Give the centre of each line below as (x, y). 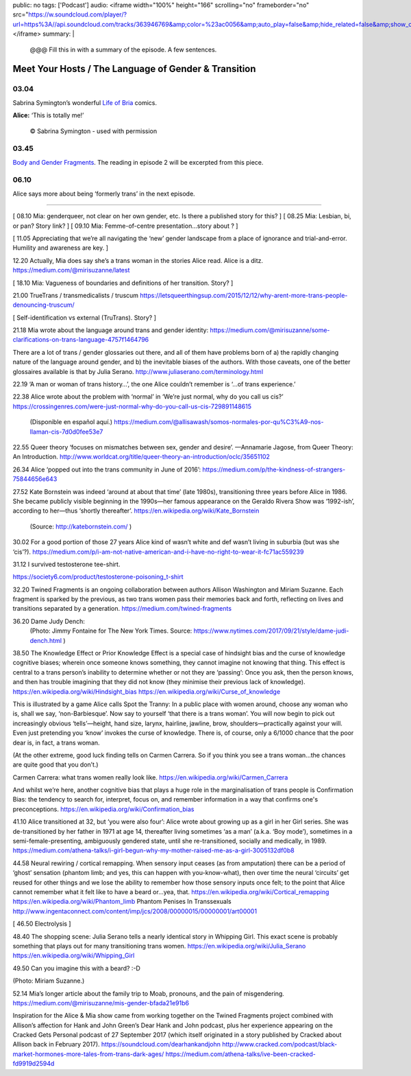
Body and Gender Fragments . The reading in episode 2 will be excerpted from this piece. (138, 162)
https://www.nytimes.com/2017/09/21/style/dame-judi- (271, 631)
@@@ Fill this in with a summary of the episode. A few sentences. (123, 49)
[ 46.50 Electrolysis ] (42, 924)
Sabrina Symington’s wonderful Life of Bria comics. (85, 102)
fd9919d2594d (34, 1064)
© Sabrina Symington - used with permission (94, 131)
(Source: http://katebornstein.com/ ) (81, 526)
